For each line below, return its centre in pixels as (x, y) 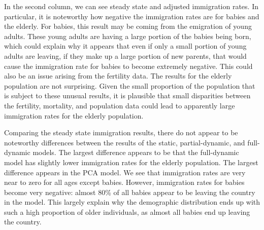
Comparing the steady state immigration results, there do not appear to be (121, 132)
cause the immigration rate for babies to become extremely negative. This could (128, 66)
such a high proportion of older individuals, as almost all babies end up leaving (127, 212)
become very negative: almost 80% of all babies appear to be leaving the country (130, 192)
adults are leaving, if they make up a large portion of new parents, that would (125, 55)
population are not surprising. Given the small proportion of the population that (130, 85)
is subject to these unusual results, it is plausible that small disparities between (127, 95)
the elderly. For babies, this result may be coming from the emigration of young (128, 26)
